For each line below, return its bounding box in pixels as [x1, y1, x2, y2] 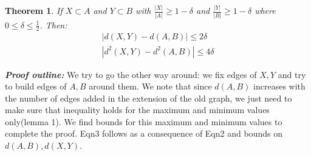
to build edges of [5, 80, 67, 93]
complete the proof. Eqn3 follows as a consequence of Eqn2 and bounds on [5, 127, 282, 140]
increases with [253, 80, 306, 93]
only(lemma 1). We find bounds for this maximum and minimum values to [5, 115, 282, 128]
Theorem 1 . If [5, 4, 63, 17]
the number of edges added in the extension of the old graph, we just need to [5, 91, 292, 104]
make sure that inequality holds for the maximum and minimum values [5, 103, 270, 116]
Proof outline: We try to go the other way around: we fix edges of [5, 68, 257, 80]
